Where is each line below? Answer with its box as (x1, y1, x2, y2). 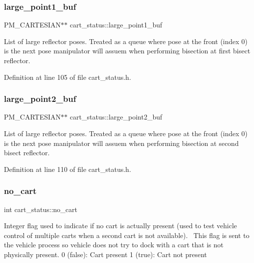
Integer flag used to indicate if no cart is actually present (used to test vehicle (4, 220, 237, 231)
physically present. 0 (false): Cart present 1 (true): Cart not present (4, 249, 207, 259)
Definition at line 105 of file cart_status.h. (4, 72, 131, 82)
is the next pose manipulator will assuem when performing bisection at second (4, 138, 239, 148)
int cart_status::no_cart (4, 204, 77, 214)
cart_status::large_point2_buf (69, 112, 162, 122)
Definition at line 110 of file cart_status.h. (4, 164, 131, 174)
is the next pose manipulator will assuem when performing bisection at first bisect (4, 46, 251, 56)
